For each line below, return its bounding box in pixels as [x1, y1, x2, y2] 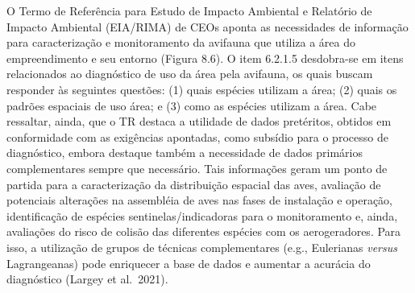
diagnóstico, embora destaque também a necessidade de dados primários [6, 144, 363, 161]
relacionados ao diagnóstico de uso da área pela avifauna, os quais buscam [6, 65, 373, 82]
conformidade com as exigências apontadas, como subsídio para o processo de [6, 128, 388, 145]
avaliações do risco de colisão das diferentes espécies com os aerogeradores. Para [6, 223, 401, 240]
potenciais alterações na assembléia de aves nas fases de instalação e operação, [6, 192, 393, 208]
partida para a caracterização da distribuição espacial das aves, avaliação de [6, 175, 381, 192]
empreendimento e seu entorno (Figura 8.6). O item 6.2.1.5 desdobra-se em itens [6, 49, 404, 66]
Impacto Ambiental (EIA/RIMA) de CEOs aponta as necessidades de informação [6, 18, 409, 35]
